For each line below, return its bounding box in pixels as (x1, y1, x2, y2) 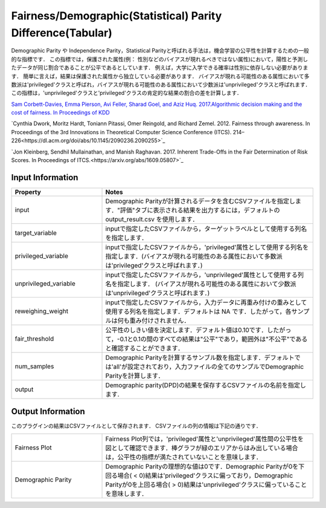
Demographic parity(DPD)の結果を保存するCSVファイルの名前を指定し (105, 381, 307, 389)
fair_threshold (14, 334, 54, 343)
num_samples (14, 362, 54, 370)
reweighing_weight (14, 307, 69, 315)
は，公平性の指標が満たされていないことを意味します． (105, 452, 263, 461)
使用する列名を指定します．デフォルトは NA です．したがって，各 (105, 307, 292, 316)
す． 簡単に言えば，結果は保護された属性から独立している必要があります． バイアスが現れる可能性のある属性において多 (11, 73, 310, 80)
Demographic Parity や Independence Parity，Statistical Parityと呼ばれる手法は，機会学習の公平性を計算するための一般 (11, 47, 309, 54)
